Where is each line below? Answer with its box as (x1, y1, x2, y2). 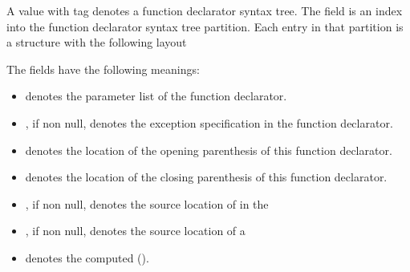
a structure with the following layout (6, 34, 187, 51)
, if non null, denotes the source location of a (25, 222, 246, 239)
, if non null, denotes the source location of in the (25, 195, 269, 212)
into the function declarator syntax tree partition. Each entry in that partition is (6, 18, 404, 35)
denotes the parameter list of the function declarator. (25, 87, 287, 104)
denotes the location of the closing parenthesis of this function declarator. (25, 168, 388, 185)
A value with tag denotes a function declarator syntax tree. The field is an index (6, 2, 403, 18)
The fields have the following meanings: (6, 60, 200, 77)
